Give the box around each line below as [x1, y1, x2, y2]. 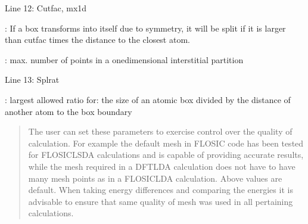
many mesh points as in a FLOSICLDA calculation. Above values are [28, 172, 282, 184]
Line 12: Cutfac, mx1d [5, 2, 87, 14]
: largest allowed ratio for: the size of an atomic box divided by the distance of [5, 93, 291, 105]
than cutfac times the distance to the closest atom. [5, 33, 190, 46]
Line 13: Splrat [5, 73, 60, 86]
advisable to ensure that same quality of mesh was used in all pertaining [28, 195, 293, 207]
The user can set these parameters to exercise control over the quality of [28, 125, 293, 138]
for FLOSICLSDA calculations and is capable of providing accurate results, [28, 148, 304, 161]
